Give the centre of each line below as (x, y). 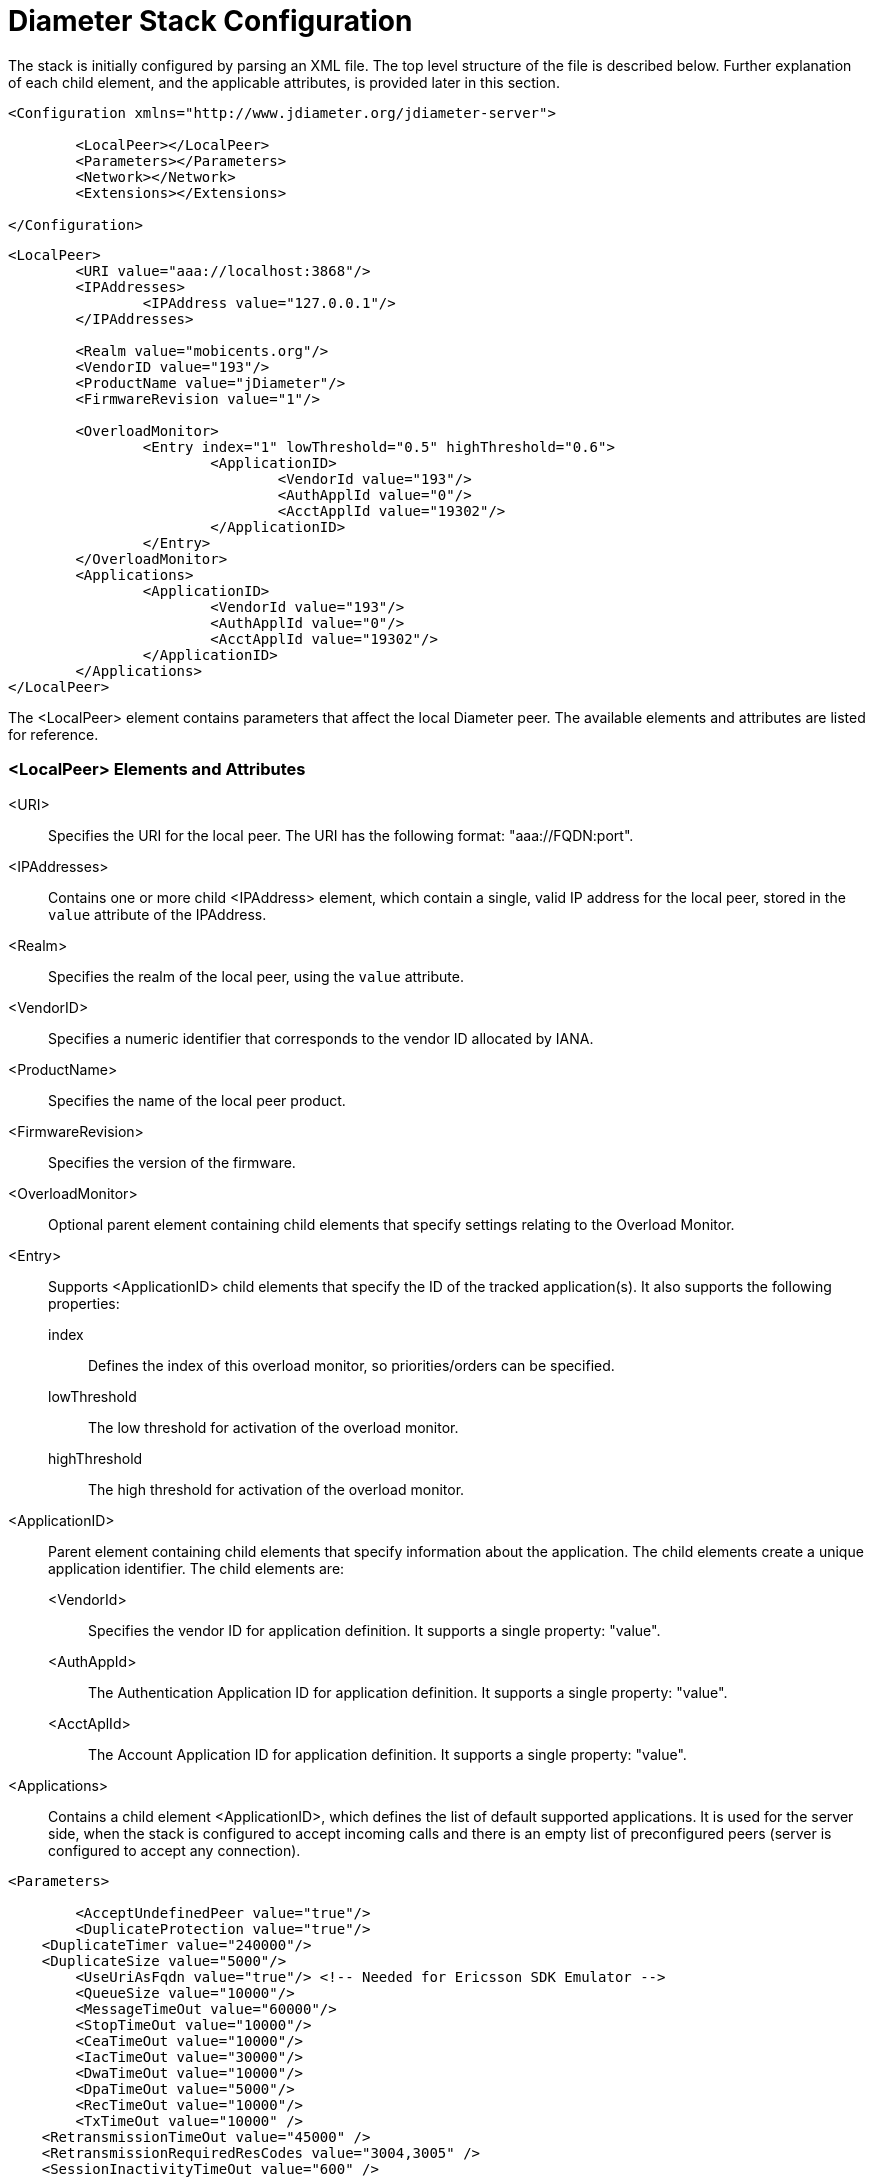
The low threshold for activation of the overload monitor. (273, 1427)
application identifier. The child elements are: (196, 1568)
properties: (84, 1303)
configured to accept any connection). (174, 1850)
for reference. (53, 734)
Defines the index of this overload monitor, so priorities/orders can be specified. (351, 1365)
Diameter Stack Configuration (210, 21)
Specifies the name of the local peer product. (197, 1100)
